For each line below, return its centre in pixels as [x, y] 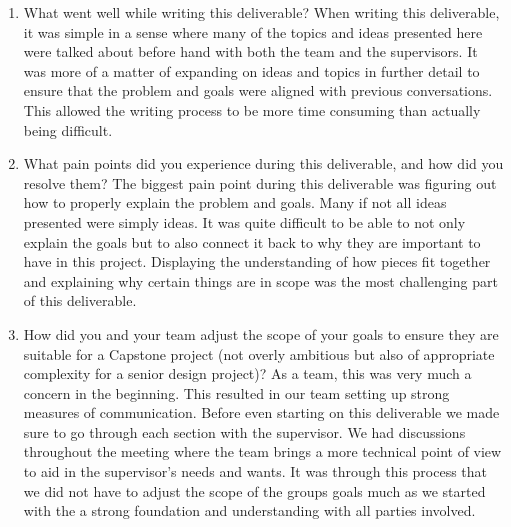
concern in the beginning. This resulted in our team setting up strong [236, 392]
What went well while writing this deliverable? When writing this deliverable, [261, 12]
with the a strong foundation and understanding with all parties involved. [249, 510]
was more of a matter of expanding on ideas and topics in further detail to [251, 70]
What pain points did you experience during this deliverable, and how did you [263, 163]
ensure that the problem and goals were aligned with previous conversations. [258, 90]
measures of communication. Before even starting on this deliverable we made [261, 412]
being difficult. [68, 129]
